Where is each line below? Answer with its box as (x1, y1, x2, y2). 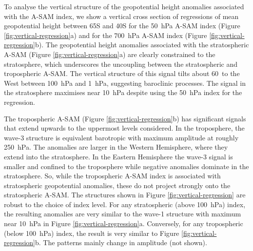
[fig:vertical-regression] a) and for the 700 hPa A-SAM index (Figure (4, 30, 207, 40)
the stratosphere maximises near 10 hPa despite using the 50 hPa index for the (4, 87, 242, 97)
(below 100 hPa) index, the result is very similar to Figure (4, 228, 179, 238)
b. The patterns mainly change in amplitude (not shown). (35, 237, 207, 248)
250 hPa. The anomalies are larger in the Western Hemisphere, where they (4, 142, 228, 152)
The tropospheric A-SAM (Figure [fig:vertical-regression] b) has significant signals (4, 113, 246, 123)
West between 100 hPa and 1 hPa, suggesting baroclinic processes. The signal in (4, 77, 246, 88)
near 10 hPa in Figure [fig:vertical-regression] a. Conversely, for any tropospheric (4, 218, 243, 229)
